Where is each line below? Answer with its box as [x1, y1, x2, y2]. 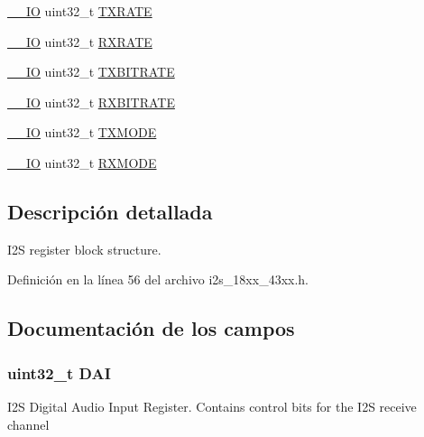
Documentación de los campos [7, 314, 295, 342]
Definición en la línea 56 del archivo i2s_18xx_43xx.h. [7, 270, 309, 289]
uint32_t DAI [7, 361, 111, 384]
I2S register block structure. [7, 239, 161, 258]
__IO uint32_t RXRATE [7, 32, 152, 51]
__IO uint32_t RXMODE [7, 153, 157, 172]
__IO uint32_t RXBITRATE [7, 92, 175, 111]
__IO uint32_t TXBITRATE [7, 62, 175, 81]
